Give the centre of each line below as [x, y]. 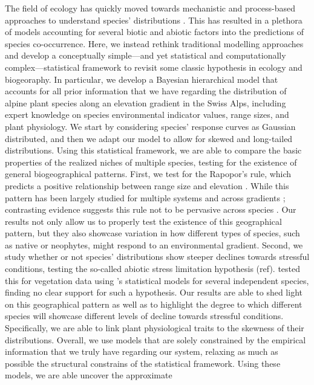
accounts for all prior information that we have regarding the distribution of [146, 91]
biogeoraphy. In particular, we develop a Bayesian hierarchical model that [142, 79]
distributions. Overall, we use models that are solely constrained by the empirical [155, 339]
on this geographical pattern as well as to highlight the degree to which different [154, 304]
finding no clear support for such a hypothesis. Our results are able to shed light [154, 292]
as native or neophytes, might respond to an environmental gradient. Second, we [154, 244]
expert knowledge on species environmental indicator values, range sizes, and [147, 115]
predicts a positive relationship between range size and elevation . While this [147, 185]
